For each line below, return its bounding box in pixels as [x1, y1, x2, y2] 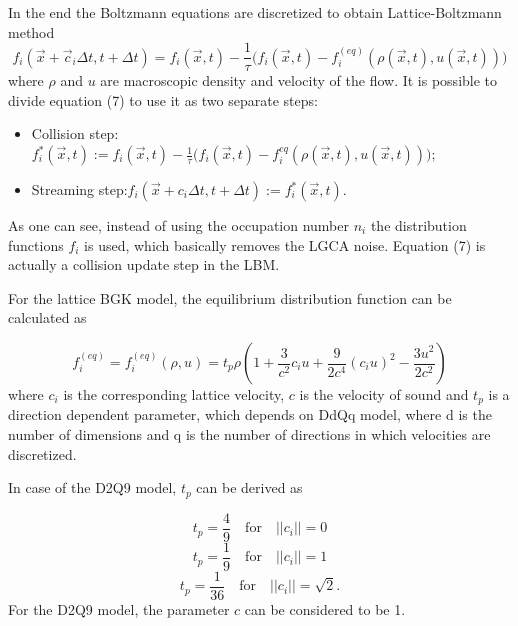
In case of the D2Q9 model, [8, 477, 177, 498]
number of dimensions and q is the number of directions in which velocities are [8, 424, 491, 445]
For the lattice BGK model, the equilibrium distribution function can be [8, 287, 452, 308]
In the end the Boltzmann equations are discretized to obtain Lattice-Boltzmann [8, 2, 502, 22]
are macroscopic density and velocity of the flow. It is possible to [100, 70, 498, 91]
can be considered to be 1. [244, 598, 406, 619]
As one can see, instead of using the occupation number [8, 215, 349, 236]
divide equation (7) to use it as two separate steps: [8, 89, 318, 110]
